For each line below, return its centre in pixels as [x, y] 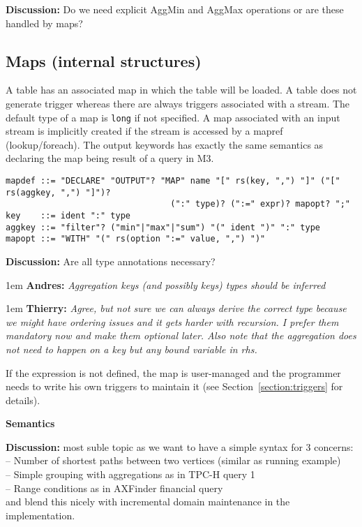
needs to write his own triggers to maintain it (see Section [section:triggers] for [174, 386]
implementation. [40, 515]
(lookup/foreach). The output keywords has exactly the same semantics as [165, 144]
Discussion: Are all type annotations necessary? [111, 261]
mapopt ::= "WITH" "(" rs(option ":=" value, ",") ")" [136, 239]
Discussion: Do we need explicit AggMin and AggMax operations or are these [175, 9]
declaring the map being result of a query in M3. [110, 158]
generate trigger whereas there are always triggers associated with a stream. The [178, 103]
